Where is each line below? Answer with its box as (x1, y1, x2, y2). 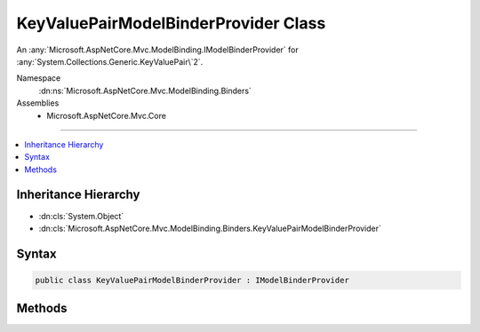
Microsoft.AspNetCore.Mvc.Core (46, 110, 166, 121)
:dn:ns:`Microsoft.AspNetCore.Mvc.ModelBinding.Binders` (38, 85, 252, 96)
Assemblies (16, 98, 60, 108)
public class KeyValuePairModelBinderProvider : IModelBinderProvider (35, 275, 350, 285)
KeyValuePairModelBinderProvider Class (16, 13, 326, 33)
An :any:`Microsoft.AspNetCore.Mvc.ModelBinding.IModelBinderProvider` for (16, 44, 299, 55)
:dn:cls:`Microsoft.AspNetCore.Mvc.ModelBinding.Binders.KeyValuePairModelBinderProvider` (38, 223, 382, 233)
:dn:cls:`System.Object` (38, 210, 124, 221)
